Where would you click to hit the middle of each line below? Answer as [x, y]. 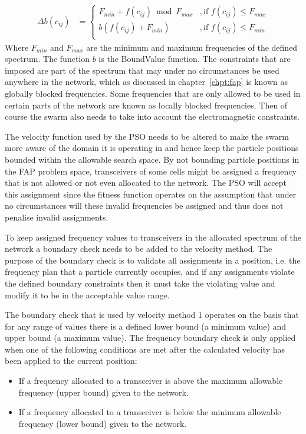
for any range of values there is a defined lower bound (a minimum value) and [146, 326]
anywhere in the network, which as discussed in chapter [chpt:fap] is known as [147, 82]
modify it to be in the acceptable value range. [87, 295]
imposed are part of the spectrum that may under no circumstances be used [142, 70]
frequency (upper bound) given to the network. [103, 392]
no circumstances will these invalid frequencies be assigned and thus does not [144, 206]
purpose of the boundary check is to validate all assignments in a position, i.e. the [153, 260]
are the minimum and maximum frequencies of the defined [192, 47]
